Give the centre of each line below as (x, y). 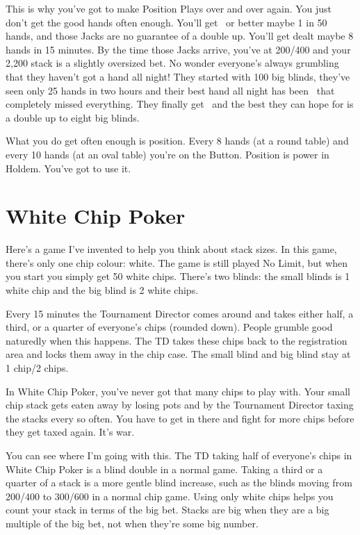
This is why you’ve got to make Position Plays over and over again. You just (169, 8)
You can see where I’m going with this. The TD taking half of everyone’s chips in (179, 455)
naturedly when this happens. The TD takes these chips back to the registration (177, 340)
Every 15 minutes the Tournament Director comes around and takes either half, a (180, 313)
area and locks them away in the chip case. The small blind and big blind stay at (178, 354)
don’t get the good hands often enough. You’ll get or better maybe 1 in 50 (166, 22)
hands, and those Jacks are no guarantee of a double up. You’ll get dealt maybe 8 (180, 36)
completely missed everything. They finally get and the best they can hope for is (180, 104)
